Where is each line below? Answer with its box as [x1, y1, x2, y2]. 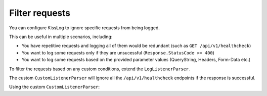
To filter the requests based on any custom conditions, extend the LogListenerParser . [9, 66, 190, 72]
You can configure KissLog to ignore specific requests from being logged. [9, 25, 160, 31]
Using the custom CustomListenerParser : [9, 84, 100, 90]
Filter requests [9, 7, 71, 18]
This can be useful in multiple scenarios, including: [9, 34, 113, 40]
